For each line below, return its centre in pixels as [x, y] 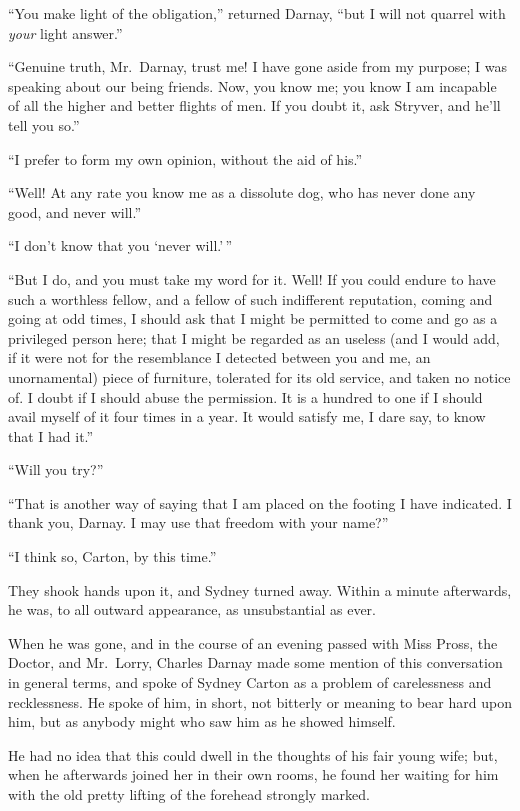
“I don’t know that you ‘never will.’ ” [120, 245]
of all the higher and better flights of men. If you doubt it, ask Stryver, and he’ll [254, 105]
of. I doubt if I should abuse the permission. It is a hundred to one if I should [245, 396]
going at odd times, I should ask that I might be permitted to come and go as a [253, 318]
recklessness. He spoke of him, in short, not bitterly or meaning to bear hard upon [260, 701]
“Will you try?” [56, 469]
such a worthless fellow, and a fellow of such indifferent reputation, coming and [250, 298]
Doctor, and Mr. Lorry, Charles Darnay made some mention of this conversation [255, 662]
